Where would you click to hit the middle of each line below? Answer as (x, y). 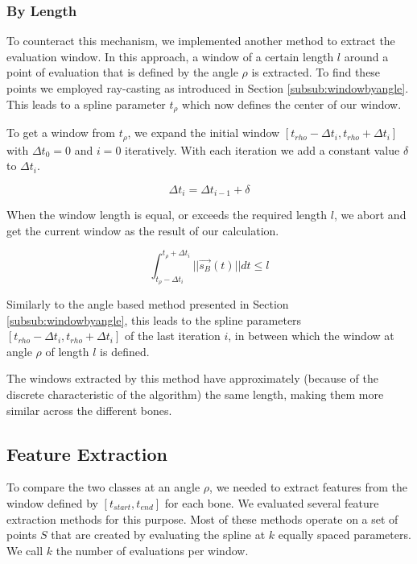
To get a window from (61, 133)
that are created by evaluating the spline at (158, 535)
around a (366, 56)
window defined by (52, 502)
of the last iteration (172, 336)
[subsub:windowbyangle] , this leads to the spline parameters (154, 319)
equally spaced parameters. (345, 535)
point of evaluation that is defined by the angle (122, 72)
